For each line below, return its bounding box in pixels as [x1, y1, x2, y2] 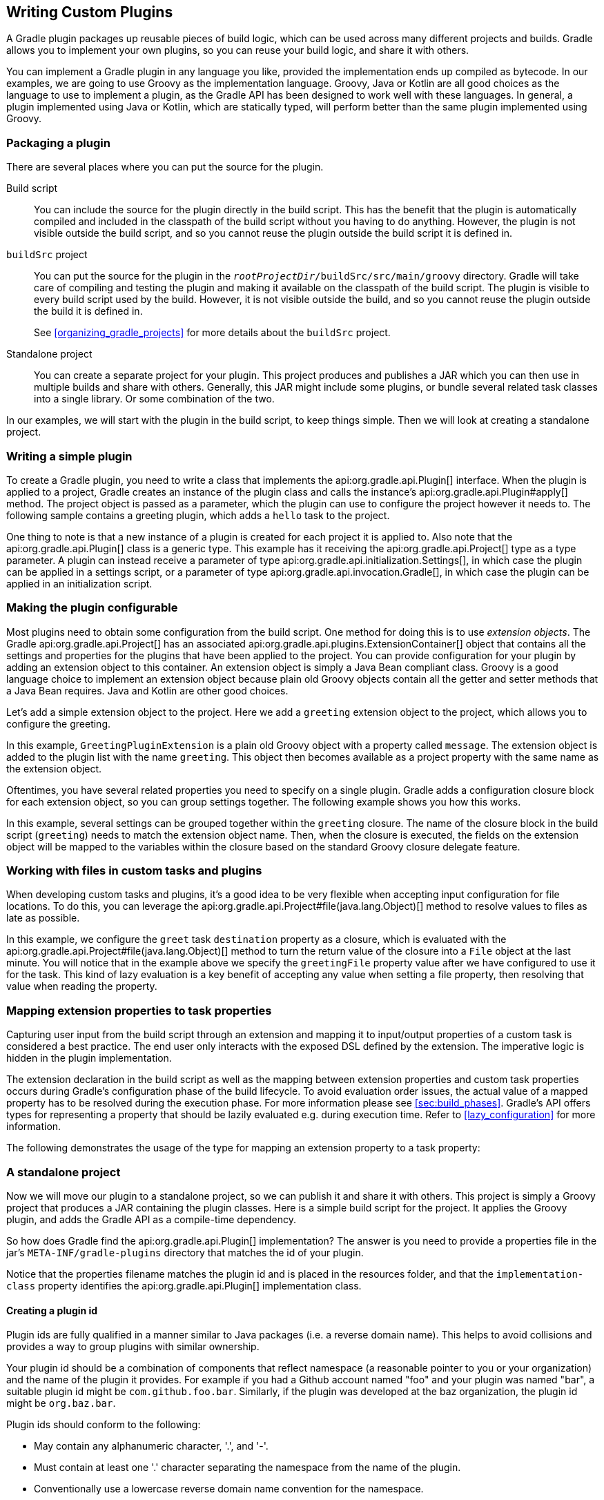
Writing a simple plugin [6, 449, 133, 463]
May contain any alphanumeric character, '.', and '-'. [34, 1440, 269, 1452]
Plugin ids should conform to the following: [6, 1419, 201, 1431]
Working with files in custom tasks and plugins [6, 864, 262, 878]
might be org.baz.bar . [6, 1397, 116, 1410]
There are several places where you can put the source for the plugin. [6, 161, 324, 173]
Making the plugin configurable [6, 601, 178, 615]
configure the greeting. [6, 717, 111, 730]
